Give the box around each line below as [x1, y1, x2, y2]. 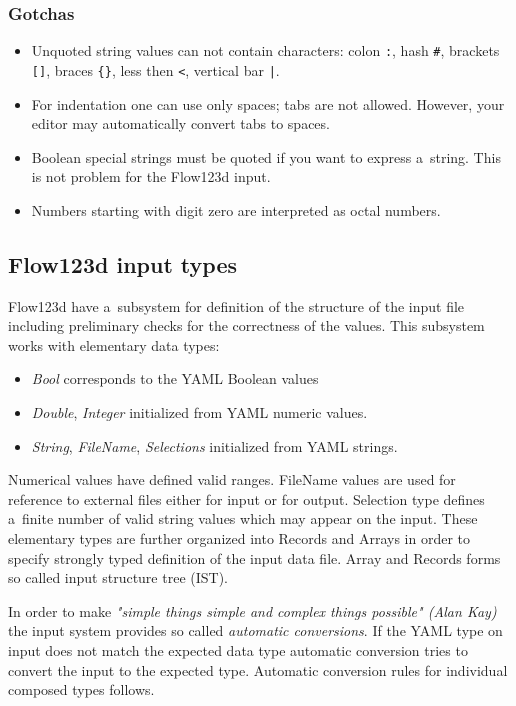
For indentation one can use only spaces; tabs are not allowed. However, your [31, 93, 505, 114]
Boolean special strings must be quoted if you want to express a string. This [31, 146, 501, 167]
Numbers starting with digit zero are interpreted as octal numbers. [31, 199, 441, 220]
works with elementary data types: [8, 334, 220, 355]
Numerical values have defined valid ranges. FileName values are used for [8, 469, 456, 490]
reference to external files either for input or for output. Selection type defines [8, 488, 485, 509]
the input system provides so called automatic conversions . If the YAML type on [8, 620, 503, 641]
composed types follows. [8, 679, 155, 700]
